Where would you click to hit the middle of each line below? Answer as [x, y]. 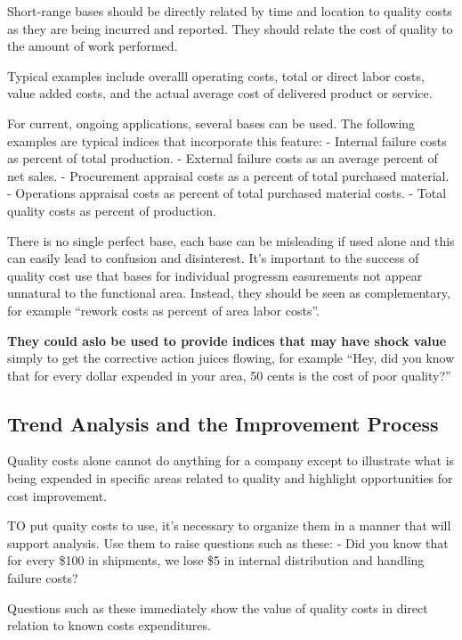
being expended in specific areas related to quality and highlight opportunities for [230, 478]
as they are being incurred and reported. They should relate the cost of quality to [230, 28]
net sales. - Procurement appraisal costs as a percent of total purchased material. [228, 175]
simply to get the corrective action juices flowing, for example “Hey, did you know [231, 358]
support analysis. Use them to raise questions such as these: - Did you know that [228, 542]
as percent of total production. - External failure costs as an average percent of [223, 158]
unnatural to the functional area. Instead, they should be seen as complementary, [229, 293]
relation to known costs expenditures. [109, 625]
